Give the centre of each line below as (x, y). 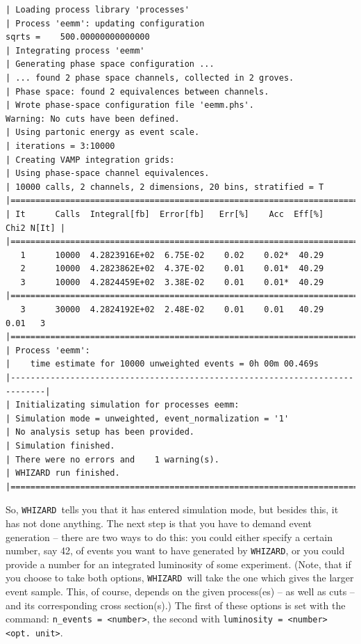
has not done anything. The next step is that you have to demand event (159, 523)
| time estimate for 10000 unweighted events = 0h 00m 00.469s (162, 364)
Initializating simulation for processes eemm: (127, 405)
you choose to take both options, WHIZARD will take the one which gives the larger (180, 578)
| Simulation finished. (60, 446)
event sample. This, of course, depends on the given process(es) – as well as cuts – (180, 591)
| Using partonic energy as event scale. (103, 132)
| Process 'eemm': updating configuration (105, 23)
